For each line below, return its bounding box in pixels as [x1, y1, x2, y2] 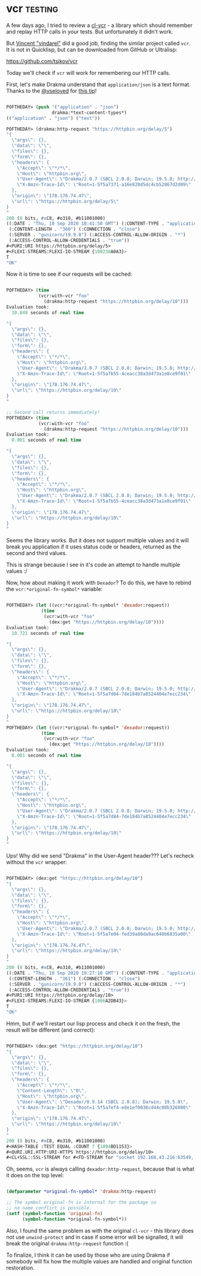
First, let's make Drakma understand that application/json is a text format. [6, 80, 191, 88]
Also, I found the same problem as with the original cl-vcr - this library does [6, 1227, 194, 1234]
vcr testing [6, 2, 59, 16]
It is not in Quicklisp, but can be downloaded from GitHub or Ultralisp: [6, 46, 178, 53]
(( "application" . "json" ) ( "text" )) [6, 115, 100, 121]
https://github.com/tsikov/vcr [6, 58, 78, 65]
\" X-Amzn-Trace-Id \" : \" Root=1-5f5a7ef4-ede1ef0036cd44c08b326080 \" [17, 1105, 191, 1111]
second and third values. [6, 550, 68, 557]
